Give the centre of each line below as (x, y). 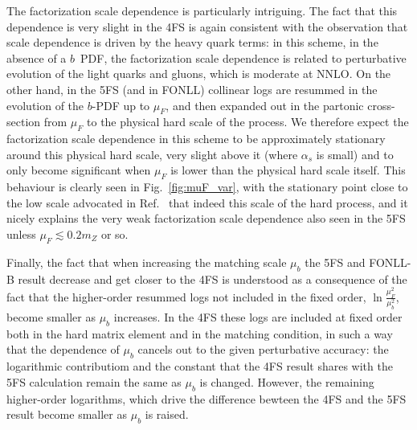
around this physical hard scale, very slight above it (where (152, 154)
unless (21, 233)
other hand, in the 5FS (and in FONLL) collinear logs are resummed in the (192, 89)
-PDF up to (121, 105)
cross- (381, 105)
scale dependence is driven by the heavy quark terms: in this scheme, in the (192, 42)
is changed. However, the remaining (287, 381)
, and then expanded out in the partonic (265, 105)
